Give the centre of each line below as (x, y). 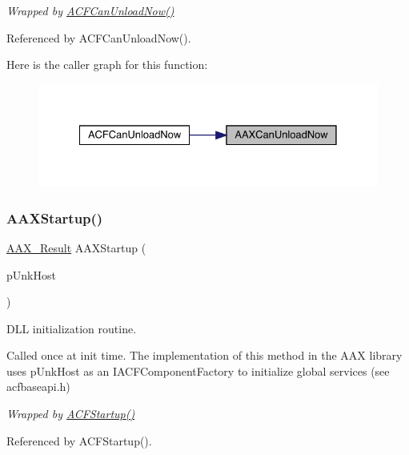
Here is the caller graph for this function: (107, 64)
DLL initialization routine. (72, 328)
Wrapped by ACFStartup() (71, 414)
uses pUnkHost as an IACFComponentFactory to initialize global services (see (198, 370)
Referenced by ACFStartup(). (79, 440)
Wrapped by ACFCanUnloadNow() (90, 10)
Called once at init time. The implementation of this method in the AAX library (204, 355)
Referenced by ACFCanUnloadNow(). (99, 37)
